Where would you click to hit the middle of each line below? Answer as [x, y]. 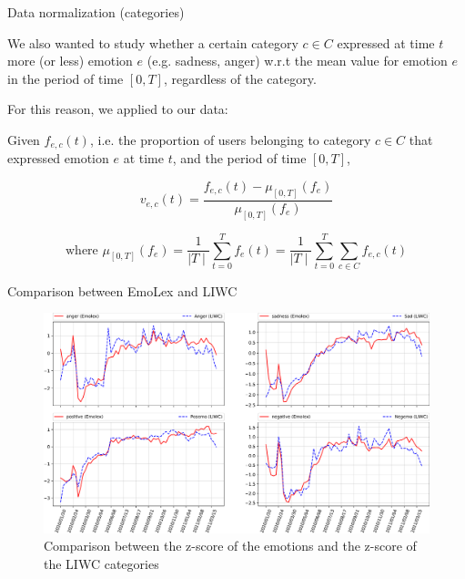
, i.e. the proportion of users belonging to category [230, 139]
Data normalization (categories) [96, 12]
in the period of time [66, 78]
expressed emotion [58, 158]
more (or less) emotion [70, 61]
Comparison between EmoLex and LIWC [122, 290]
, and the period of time [239, 158]
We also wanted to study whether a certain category [153, 42]
